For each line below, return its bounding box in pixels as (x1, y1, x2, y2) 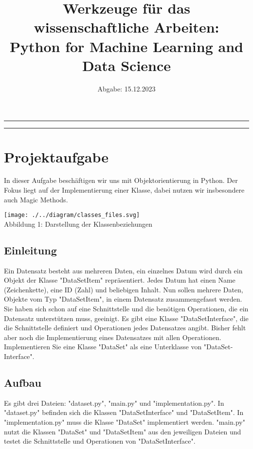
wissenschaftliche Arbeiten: (34, 17, 219, 37)
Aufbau (4, 375, 41, 390)
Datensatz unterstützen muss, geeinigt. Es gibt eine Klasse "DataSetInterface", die (4, 313, 249, 323)
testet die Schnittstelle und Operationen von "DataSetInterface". (4, 436, 196, 446)
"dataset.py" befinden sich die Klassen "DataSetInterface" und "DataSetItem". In (4, 407, 244, 417)
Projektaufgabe (4, 147, 109, 167)
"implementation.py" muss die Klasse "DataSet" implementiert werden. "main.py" (4, 416, 245, 427)
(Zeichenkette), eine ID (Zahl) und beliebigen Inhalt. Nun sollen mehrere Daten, (4, 284, 243, 294)
